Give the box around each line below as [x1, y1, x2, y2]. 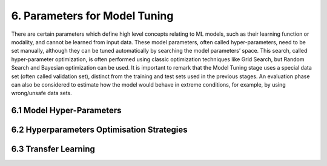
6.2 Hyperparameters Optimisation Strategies [11, 125, 188, 135]
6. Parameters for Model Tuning [11, 9, 174, 22]
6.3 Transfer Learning [11, 144, 95, 154]
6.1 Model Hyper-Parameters [11, 105, 122, 116]
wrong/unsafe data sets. [11, 90, 72, 97]
